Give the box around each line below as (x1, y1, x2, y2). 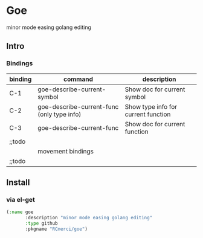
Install (6, 178, 30, 188)
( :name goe (6, 209, 34, 215)
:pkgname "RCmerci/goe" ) (25, 226, 88, 232)
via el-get (6, 195, 35, 204)
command (63, 75, 94, 83)
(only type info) (37, 110, 82, 118)
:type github (25, 220, 59, 227)
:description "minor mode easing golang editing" (25, 215, 153, 221)
